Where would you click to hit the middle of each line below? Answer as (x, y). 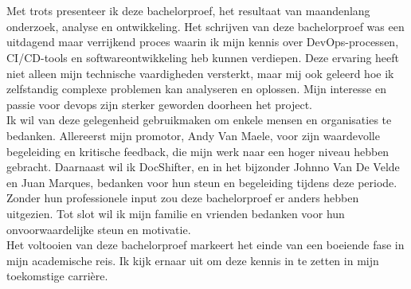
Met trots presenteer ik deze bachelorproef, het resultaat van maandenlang (188, 11)
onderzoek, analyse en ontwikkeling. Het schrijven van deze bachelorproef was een (205, 26)
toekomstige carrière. (57, 276)
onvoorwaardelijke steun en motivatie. (99, 229)
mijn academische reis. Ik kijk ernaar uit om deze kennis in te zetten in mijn (193, 260)
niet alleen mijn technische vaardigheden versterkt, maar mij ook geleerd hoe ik (200, 73)
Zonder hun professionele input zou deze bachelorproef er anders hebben (183, 198)
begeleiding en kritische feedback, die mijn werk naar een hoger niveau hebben (198, 151)
